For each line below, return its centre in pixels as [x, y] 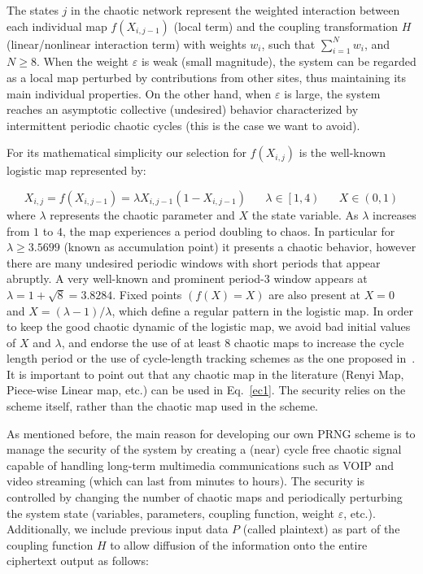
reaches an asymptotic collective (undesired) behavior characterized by [183, 109]
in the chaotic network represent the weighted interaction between [235, 10]
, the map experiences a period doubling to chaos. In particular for [229, 230]
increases [394, 214]
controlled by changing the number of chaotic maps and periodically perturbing [205, 497]
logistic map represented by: [76, 170]
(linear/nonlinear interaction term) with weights [126, 43]
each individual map [57, 26]
